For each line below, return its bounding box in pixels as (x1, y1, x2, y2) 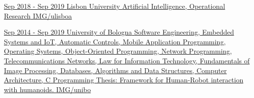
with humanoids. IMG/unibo (4, 84, 91, 94)
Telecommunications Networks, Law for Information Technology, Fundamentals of (4, 55, 250, 65)
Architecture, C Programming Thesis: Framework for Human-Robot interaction (4, 75, 244, 85)
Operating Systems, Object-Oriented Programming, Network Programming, (4, 46, 232, 56)
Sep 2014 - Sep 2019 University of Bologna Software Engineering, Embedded (4, 27, 234, 37)
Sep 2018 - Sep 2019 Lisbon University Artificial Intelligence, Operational (4, 1, 226, 11)
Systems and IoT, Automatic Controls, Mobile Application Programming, (4, 36, 226, 46)
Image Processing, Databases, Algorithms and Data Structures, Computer (4, 65, 227, 75)
